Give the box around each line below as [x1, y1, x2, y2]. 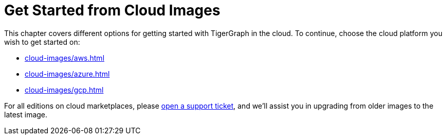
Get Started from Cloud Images [4, 2, 220, 19]
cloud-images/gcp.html [25, 85, 104, 94]
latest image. [4, 110, 48, 119]
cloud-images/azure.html [25, 69, 110, 78]
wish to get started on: [4, 37, 80, 46]
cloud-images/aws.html [25, 53, 105, 62]
